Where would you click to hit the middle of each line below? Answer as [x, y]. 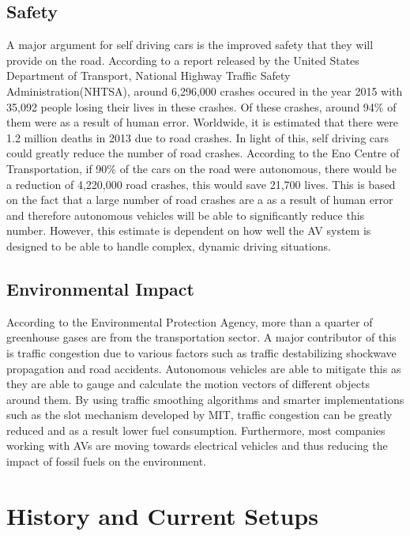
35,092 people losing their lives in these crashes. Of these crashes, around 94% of [201, 106]
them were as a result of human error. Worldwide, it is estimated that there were [203, 122]
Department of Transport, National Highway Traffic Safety [149, 75]
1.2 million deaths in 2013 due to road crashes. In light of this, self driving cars [198, 137]
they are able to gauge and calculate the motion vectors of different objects [188, 384]
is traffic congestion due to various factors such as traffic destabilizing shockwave [201, 352]
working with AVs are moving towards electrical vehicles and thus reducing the [197, 445]
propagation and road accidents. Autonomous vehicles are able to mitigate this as [204, 368]
